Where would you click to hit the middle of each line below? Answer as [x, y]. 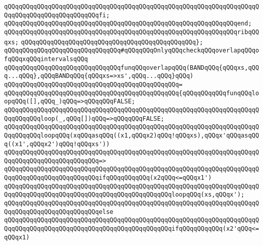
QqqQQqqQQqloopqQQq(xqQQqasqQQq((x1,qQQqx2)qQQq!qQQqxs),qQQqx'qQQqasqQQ [132, 135]
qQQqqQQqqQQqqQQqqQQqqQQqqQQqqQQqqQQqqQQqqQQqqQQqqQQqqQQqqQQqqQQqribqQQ [132, 32]
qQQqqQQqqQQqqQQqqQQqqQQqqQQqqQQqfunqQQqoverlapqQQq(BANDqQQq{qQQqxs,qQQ [132, 67]
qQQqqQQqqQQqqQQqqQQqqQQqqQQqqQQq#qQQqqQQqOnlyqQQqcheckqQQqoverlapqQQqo [132, 51]
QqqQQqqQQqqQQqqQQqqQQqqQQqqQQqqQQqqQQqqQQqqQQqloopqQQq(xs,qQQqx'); [124, 195]
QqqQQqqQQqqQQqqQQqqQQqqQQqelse [59, 212]
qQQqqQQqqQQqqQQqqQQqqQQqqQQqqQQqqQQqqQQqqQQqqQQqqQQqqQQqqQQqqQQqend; [128, 24]
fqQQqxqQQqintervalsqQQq [46, 59]
